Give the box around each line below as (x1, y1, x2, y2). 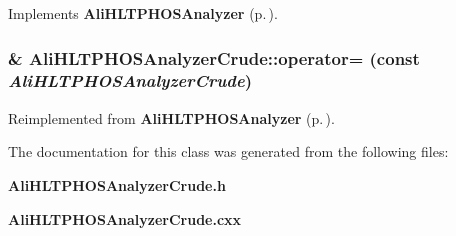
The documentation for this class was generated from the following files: (8, 141, 449, 162)
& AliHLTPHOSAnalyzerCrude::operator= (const (8, 45, 420, 70)
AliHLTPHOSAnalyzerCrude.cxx (8, 208, 242, 229)
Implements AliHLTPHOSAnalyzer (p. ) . (8, 3, 278, 23)
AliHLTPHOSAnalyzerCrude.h (8, 174, 226, 195)
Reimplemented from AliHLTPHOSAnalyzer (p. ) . (8, 107, 335, 128)
